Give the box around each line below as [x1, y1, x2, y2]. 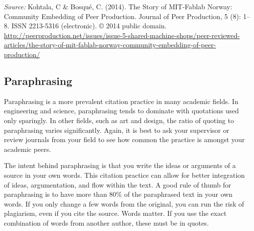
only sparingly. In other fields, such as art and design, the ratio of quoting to [4, 115, 234, 125]
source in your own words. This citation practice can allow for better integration [4, 169, 245, 180]
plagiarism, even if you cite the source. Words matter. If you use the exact [4, 208, 227, 218]
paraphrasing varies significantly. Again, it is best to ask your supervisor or [4, 125, 230, 135]
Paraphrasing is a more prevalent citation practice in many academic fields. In [4, 96, 238, 106]
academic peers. [4, 144, 51, 154]
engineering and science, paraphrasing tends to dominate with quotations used [4, 105, 239, 116]
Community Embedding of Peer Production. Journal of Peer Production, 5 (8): [4, 11, 241, 21]
